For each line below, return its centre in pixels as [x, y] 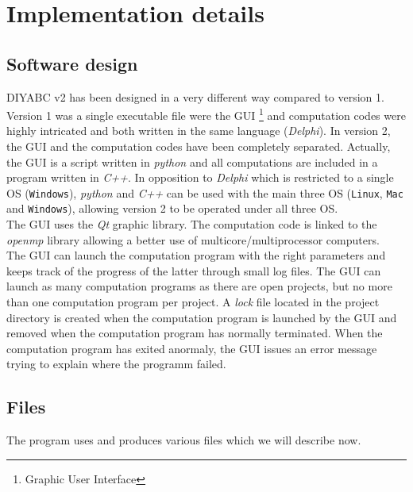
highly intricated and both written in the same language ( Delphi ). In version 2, [199, 131]
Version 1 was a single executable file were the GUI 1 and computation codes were [206, 114]
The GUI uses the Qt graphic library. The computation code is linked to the [192, 224]
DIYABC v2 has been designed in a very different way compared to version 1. [195, 96]
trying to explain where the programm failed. [116, 364]
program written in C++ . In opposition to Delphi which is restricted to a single [200, 177]
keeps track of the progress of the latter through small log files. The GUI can [194, 270]
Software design [72, 63]
